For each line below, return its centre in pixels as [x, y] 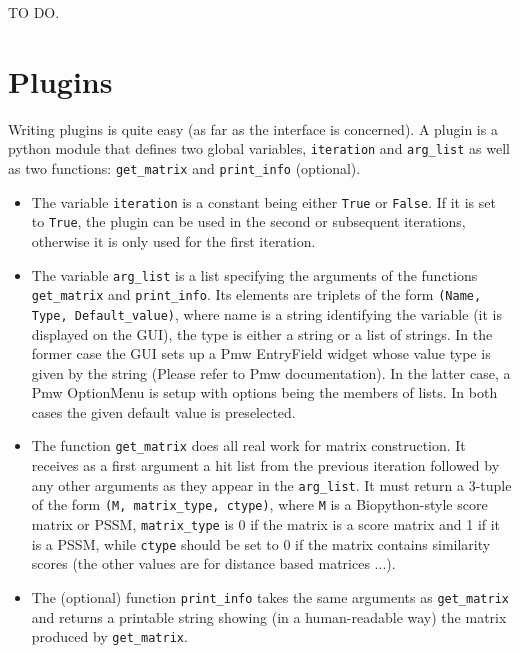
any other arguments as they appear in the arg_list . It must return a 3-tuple [271, 484]
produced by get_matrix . [109, 636]
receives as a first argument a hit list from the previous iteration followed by [265, 465]
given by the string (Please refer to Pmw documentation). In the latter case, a [271, 372]
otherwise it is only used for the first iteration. [173, 240]
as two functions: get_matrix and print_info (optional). [184, 167]
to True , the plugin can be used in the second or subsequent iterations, [248, 221]
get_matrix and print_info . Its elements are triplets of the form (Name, [256, 294]
